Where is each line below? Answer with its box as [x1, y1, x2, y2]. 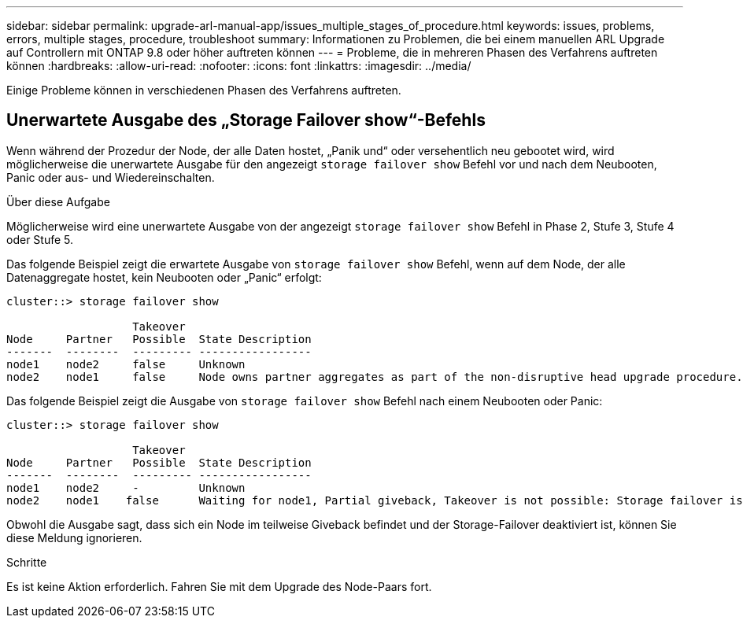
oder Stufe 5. [6, 232, 74, 246]
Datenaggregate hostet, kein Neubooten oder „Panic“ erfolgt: [6, 270, 322, 284]
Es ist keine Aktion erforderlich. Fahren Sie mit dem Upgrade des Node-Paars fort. [6, 579, 432, 593]
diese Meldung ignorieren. [6, 530, 142, 545]
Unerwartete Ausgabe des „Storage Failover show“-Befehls [6, 110, 486, 131]
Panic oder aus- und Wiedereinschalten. [6, 170, 215, 184]
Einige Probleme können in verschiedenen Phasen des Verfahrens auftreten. [6, 83, 401, 97]
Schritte [6, 555, 47, 569]
